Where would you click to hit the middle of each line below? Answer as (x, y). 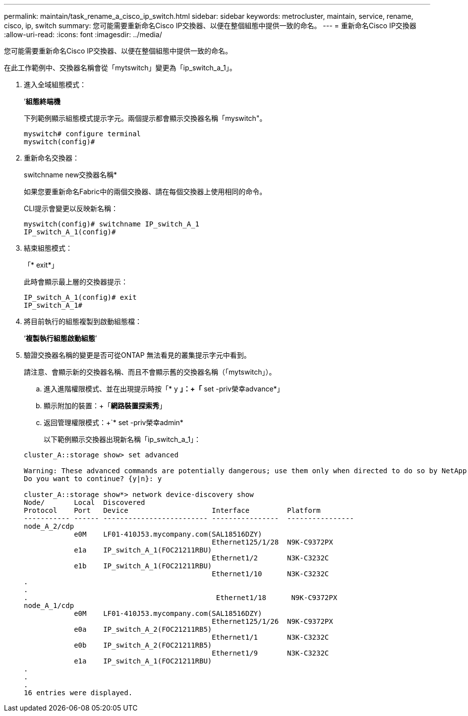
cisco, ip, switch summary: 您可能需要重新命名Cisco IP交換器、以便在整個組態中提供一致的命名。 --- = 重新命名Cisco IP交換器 (210, 26)
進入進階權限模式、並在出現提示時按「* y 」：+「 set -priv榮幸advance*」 (164, 389)
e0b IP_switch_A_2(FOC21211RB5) (143, 645)
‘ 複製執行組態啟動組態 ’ (60, 338)
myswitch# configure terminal (83, 134)
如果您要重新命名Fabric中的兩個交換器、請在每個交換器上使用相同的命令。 (145, 192)
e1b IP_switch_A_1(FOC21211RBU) (143, 566)
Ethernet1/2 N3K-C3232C (270, 558)
